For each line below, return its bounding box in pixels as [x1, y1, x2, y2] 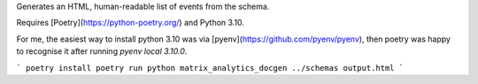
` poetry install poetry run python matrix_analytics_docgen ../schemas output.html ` [16, 63, 405, 73]
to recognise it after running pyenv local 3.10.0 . [16, 46, 188, 57]
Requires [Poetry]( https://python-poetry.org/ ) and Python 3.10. [16, 18, 245, 28]
